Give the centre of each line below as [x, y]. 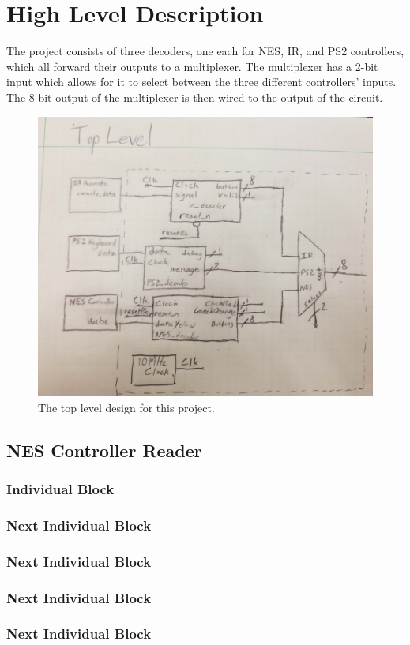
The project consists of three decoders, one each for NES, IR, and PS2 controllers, [205, 51]
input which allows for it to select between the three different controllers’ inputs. [201, 82]
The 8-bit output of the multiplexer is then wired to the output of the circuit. [195, 97]
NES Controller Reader [104, 450]
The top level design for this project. [126, 407]
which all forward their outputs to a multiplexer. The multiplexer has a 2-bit [192, 66]
